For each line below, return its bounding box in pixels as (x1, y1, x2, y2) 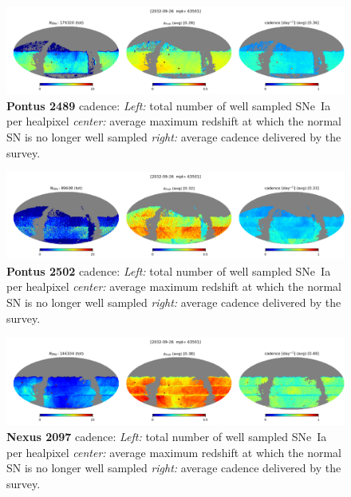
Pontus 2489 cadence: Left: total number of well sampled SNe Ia (6, 97, 331, 113)
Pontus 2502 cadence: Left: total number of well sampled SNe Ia (6, 262, 331, 279)
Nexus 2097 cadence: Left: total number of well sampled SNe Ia (6, 427, 327, 444)
